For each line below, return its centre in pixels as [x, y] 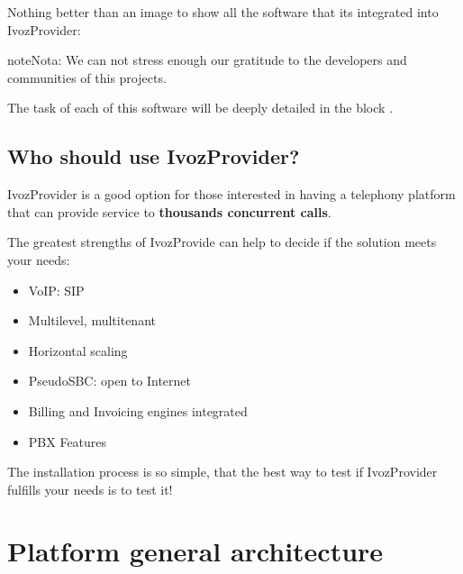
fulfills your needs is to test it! [90, 489]
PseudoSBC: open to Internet [109, 381]
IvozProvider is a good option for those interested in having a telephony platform [231, 194]
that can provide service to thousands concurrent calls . [169, 211]
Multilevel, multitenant [92, 320]
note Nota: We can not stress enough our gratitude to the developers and [207, 60]
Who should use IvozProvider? [154, 156]
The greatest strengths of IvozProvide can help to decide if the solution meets [222, 242]
